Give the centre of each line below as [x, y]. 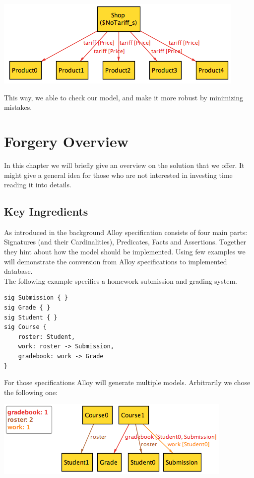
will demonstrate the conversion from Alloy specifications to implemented [116, 261]
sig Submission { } [36, 298]
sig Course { [25, 327]
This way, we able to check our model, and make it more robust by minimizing [124, 97]
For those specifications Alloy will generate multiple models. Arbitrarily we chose [127, 382]
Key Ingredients [46, 211]
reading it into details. [38, 185]
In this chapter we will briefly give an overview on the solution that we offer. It [124, 165]
